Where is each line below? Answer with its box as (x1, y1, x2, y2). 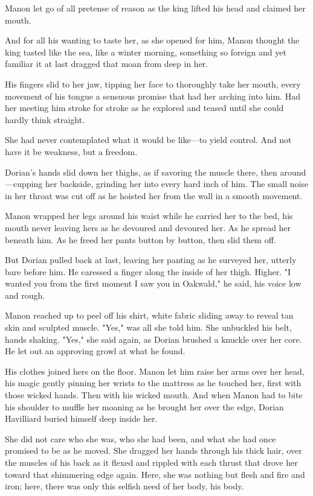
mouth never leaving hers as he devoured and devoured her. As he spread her (5, 221, 291, 234)
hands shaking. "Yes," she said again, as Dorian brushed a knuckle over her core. (5, 332, 302, 345)
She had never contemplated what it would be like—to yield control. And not (5, 133, 292, 146)
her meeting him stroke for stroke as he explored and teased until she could (5, 101, 284, 114)
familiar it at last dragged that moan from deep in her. (5, 57, 208, 70)
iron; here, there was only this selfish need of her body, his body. (5, 480, 244, 492)
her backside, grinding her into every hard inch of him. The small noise (45, 177, 309, 190)
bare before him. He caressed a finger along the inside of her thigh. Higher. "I (5, 265, 291, 278)
